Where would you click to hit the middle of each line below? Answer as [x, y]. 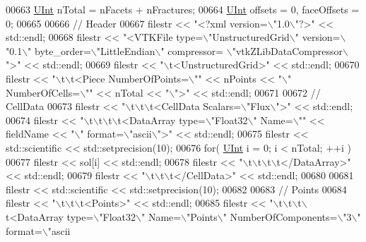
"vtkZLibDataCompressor [288, 50]
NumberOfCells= [43, 92]
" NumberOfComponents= [280, 216]
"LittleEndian [126, 50]
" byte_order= [59, 50]
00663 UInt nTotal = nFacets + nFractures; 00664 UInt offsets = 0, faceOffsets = [183, 9]
